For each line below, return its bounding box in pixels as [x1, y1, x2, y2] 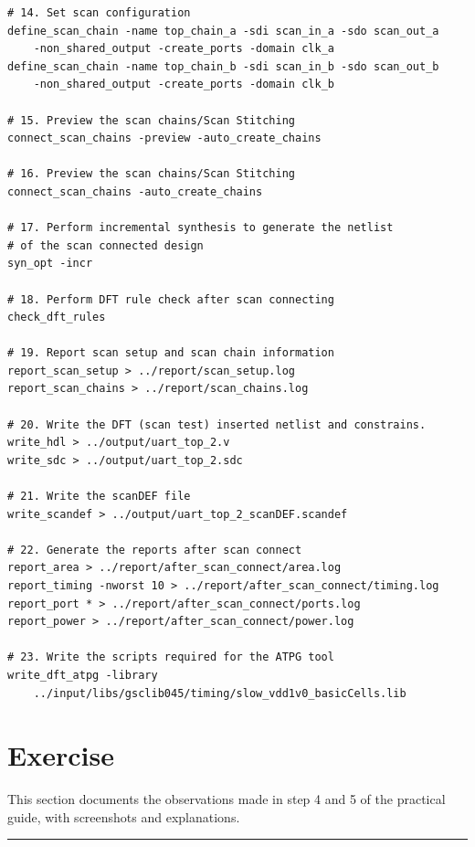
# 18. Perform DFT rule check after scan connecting [7, 292, 334, 306]
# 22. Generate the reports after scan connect [7, 543, 302, 556]
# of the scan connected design [7, 238, 204, 252]
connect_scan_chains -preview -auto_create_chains [7, 132, 322, 145]
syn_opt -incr [7, 257, 93, 270]
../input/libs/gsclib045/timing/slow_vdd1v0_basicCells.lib [33, 686, 406, 700]
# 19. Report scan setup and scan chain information [7, 346, 334, 360]
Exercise [7, 736, 114, 774]
